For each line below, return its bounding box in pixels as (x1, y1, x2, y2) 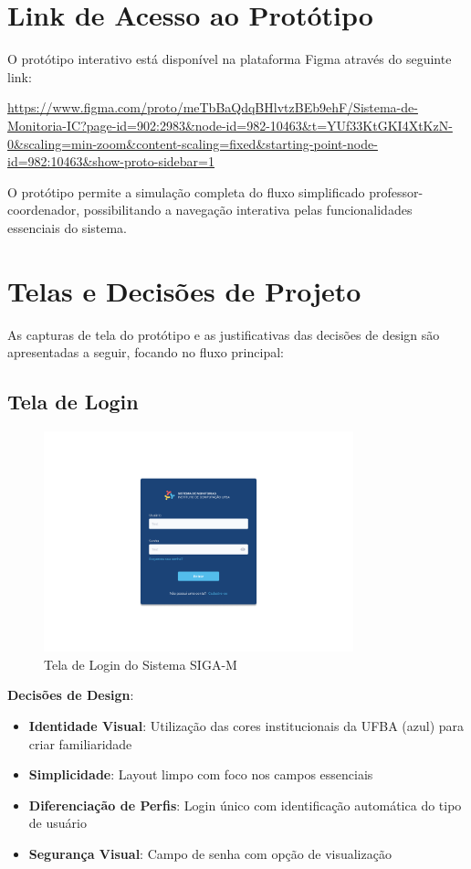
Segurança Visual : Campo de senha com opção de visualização (28, 843, 392, 863)
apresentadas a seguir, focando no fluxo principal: (7, 343, 284, 362)
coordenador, (7, 200, 80, 219)
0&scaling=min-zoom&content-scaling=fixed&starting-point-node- (7, 133, 378, 153)
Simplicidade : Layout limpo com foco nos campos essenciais (28, 765, 373, 784)
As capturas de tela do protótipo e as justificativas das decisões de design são (7, 324, 440, 344)
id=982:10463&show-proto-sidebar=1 (7, 152, 215, 171)
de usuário (28, 813, 87, 832)
